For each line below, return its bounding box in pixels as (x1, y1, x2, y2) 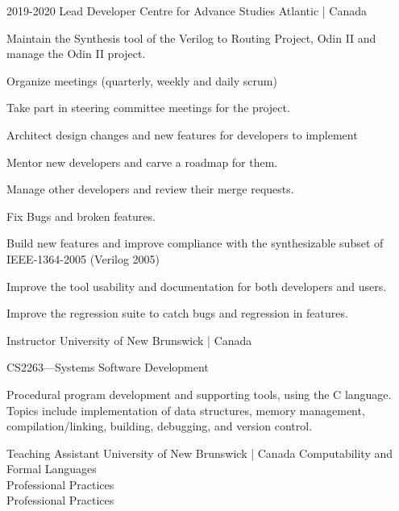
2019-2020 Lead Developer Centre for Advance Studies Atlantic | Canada (6, 2, 368, 19)
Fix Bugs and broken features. (6, 207, 156, 224)
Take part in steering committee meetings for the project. (6, 99, 290, 116)
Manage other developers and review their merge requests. (6, 181, 294, 197)
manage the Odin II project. (6, 45, 146, 62)
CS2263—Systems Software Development (6, 359, 209, 376)
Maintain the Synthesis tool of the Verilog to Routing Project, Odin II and (6, 29, 376, 46)
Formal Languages (6, 460, 97, 477)
